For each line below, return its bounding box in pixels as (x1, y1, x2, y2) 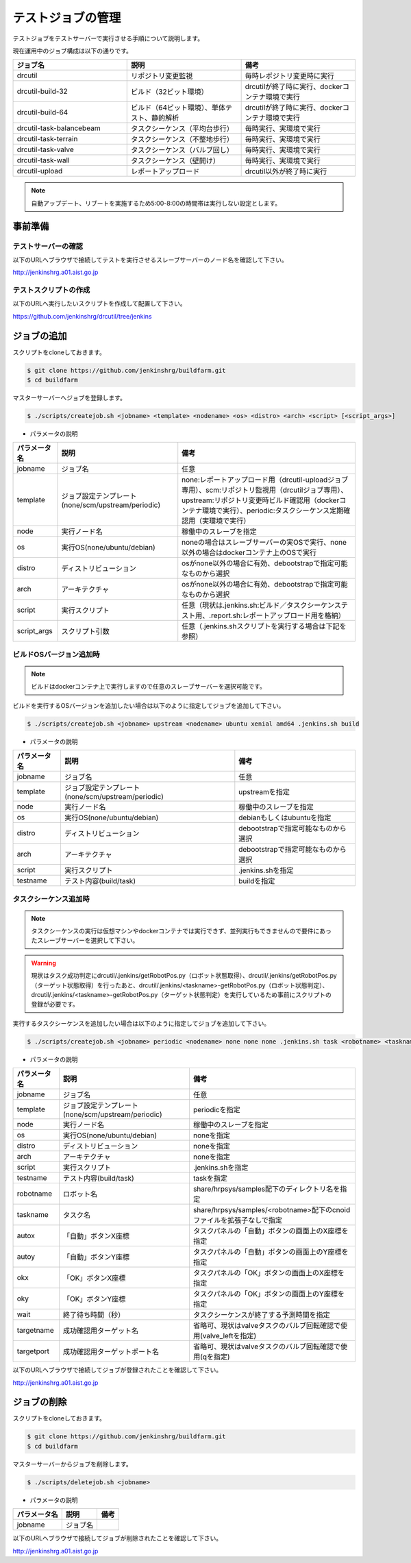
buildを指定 (238, 876, 275, 886)
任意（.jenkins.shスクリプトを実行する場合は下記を (182, 621, 347, 631)
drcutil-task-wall (16, 156, 70, 165)
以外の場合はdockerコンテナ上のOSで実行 (182, 548, 317, 558)
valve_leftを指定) (202, 1331, 257, 1341)
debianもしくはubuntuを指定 (238, 813, 332, 822)
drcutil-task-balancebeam (16, 123, 101, 133)
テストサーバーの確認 (12, 241, 84, 251)
